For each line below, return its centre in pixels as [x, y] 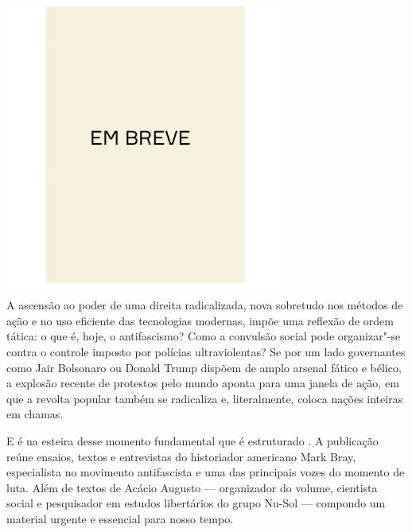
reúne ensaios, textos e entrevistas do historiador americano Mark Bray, [181, 456]
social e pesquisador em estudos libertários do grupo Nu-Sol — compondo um [196, 503]
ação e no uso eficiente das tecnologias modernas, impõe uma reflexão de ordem [200, 320]
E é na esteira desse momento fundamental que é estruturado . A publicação [192, 441]
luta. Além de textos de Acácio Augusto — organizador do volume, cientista [192, 487]
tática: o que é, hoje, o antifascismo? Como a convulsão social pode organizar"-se [204, 336]
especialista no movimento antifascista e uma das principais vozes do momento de [206, 472]
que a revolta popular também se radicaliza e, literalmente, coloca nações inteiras [205, 398]
